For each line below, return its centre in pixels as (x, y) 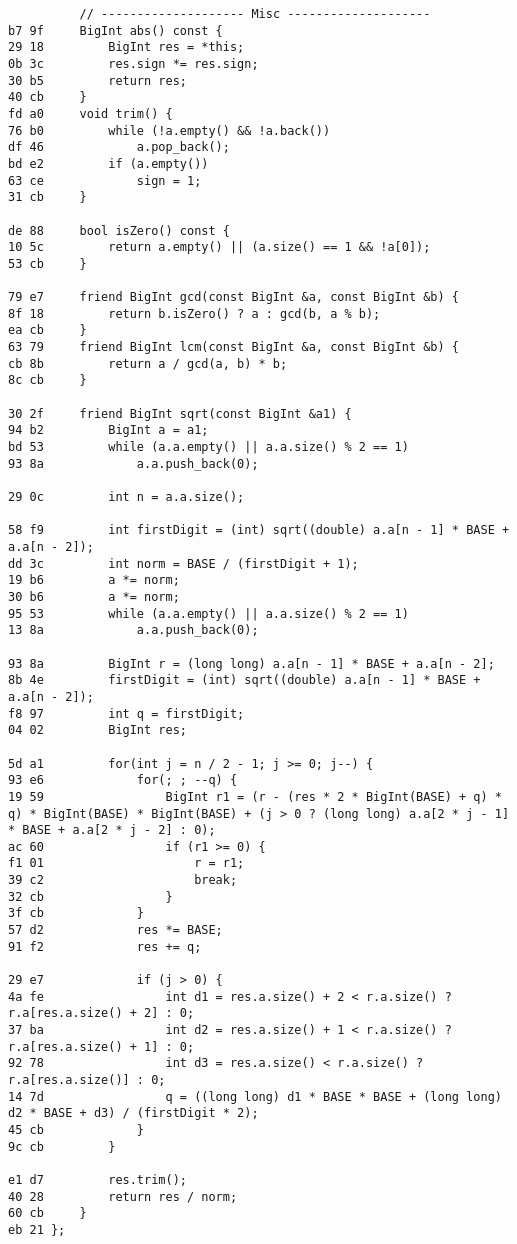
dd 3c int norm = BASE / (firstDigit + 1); (183, 563)
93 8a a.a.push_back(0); (133, 463)
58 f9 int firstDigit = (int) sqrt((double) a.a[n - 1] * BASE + (259, 530)
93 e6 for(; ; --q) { (123, 780)
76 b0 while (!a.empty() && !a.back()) (169, 130)
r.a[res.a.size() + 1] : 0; (101, 1046)
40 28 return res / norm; (123, 1196)
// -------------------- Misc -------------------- (255, 14)
